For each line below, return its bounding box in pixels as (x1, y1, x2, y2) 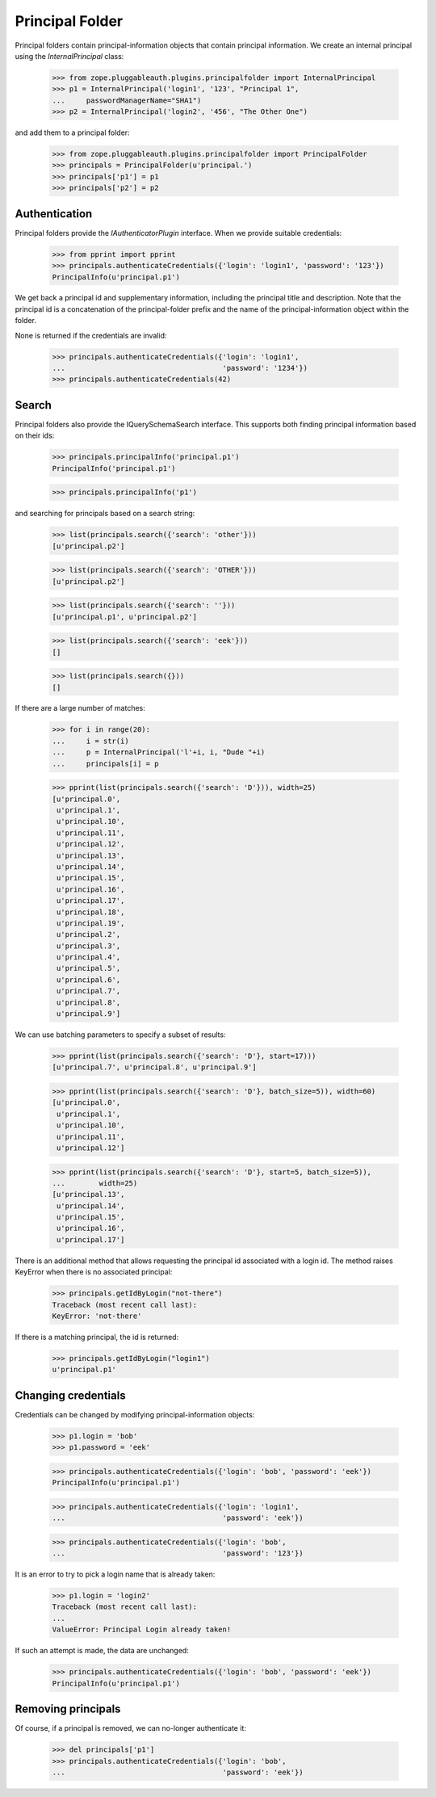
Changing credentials (15, 1388, 126, 1402)
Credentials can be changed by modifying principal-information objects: (15, 1409, 255, 1419)
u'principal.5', (57, 964, 121, 973)
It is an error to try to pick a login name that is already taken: (15, 1569, 216, 1579)
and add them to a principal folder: (15, 128, 130, 137)
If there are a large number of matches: (15, 703, 145, 713)
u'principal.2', (57, 930, 121, 939)
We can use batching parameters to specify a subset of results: (15, 1030, 226, 1039)
